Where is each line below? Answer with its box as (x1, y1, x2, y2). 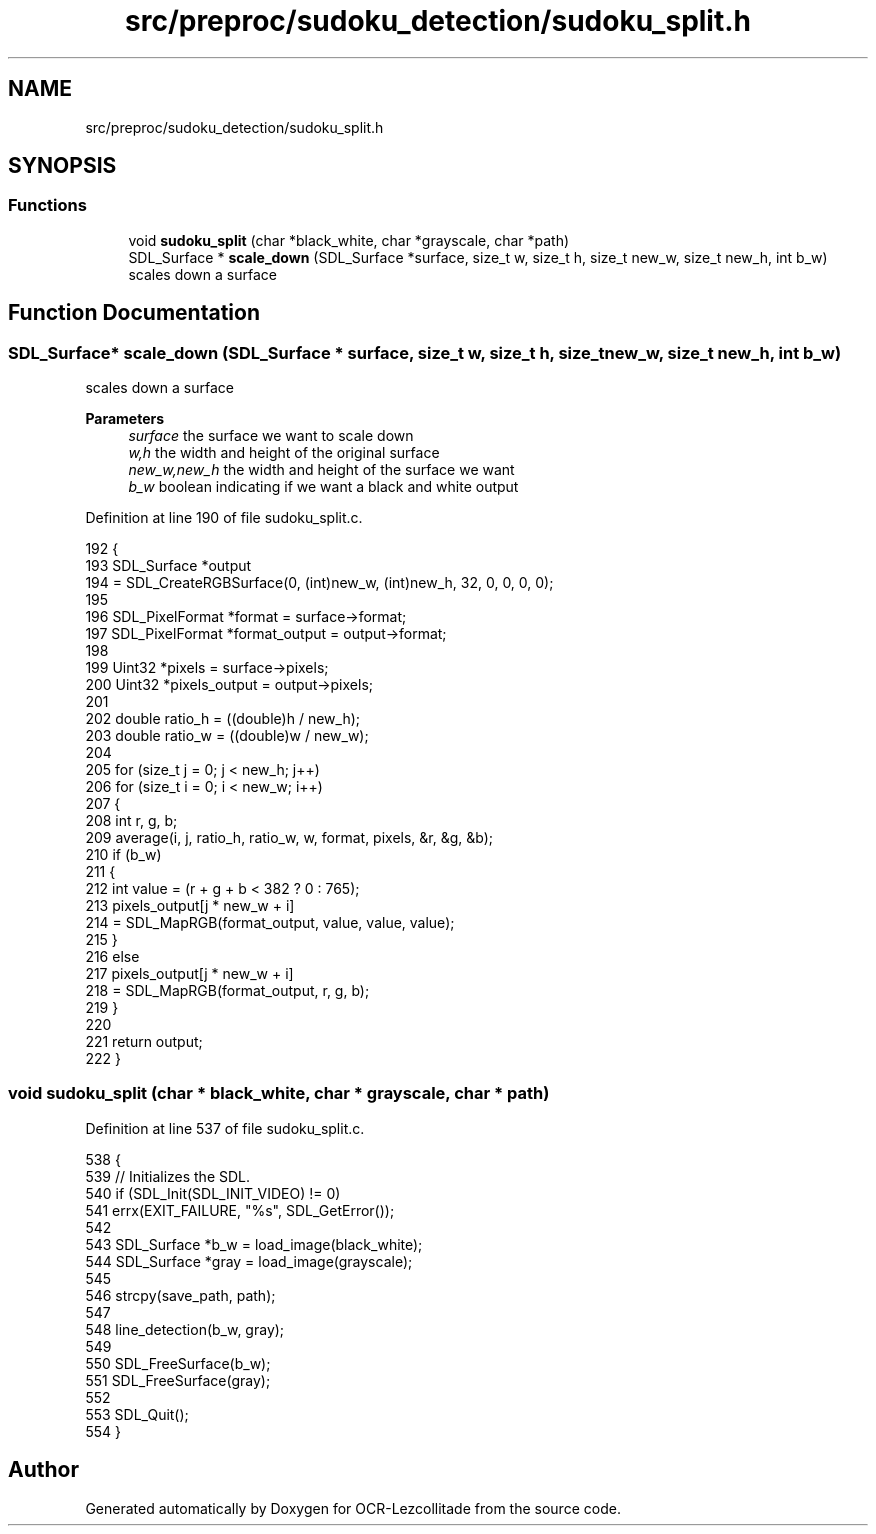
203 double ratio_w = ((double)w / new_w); (85, 727, 369, 745)
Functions (8, 195, 87, 216)
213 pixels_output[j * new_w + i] (85, 897, 295, 915)
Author (8, 1457, 79, 1483)
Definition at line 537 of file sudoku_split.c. (85, 1119, 365, 1137)
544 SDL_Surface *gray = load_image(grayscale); (85, 1252, 413, 1270)
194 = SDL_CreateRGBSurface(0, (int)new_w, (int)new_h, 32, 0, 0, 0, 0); (85, 574, 554, 592)
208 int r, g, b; (85, 812, 178, 830)
